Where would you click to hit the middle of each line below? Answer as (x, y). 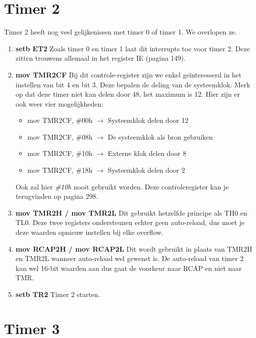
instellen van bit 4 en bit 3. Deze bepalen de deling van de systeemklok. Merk (133, 84)
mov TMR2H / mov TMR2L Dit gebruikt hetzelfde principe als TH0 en (131, 212)
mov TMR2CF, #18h (60, 170)
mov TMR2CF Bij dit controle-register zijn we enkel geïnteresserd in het (128, 74)
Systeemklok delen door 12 (148, 120)
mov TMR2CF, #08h (60, 136)
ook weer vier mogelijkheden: (59, 103)
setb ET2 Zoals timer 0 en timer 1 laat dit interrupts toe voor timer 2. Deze (133, 48)
